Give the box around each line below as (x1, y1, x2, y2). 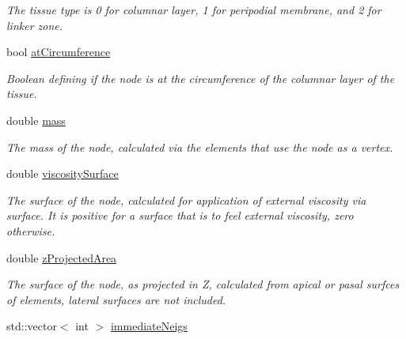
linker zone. (6, 17, 63, 33)
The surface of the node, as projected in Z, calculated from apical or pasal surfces (6, 276, 400, 292)
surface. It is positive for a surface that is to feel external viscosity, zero (6, 207, 354, 224)
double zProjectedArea (6, 249, 117, 266)
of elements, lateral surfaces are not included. (6, 291, 226, 307)
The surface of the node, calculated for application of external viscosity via (6, 191, 366, 208)
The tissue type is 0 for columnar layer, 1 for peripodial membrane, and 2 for (6, 2, 381, 17)
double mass (6, 111, 66, 128)
